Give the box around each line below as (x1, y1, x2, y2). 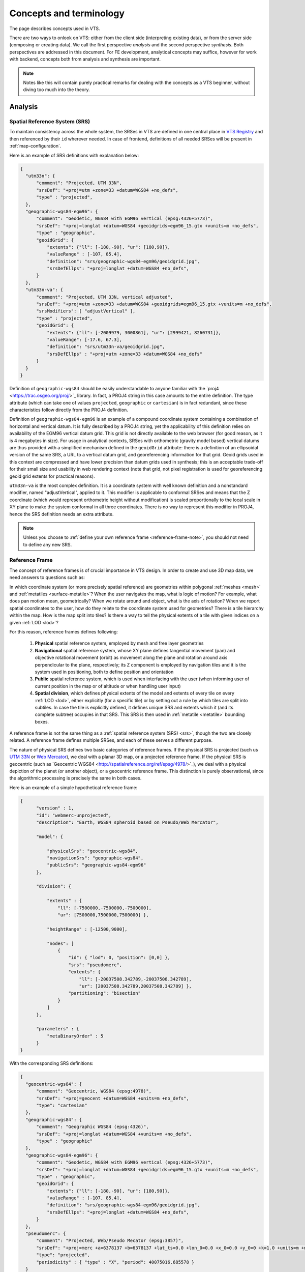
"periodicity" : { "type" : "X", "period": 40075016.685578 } (36, 1259, 195, 1265)
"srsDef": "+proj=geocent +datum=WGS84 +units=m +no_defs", (36, 1095, 189, 1101)
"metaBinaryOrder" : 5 (46, 1033, 104, 1039)
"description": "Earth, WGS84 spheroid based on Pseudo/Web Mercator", (36, 819, 219, 825)
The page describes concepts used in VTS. (9, 25, 100, 32)
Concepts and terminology (9, 8, 125, 19)
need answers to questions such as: (9, 574, 85, 581)
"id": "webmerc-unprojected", (36, 812, 112, 818)
